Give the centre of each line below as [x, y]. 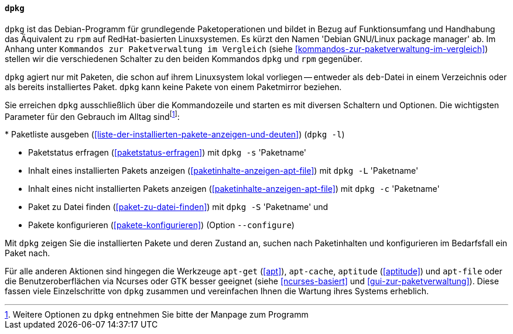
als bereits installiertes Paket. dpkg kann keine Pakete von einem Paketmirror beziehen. [173, 87]
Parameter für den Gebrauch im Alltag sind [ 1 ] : [92, 116]
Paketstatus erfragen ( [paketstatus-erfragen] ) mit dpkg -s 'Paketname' [167, 153]
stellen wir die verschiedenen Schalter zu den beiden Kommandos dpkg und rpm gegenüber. [184, 58]
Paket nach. [28, 253]
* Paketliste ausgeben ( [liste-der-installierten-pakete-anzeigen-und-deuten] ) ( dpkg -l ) [175, 135]
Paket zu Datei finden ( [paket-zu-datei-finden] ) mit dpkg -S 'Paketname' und [178, 207]
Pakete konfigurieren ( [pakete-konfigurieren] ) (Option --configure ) [161, 225]
